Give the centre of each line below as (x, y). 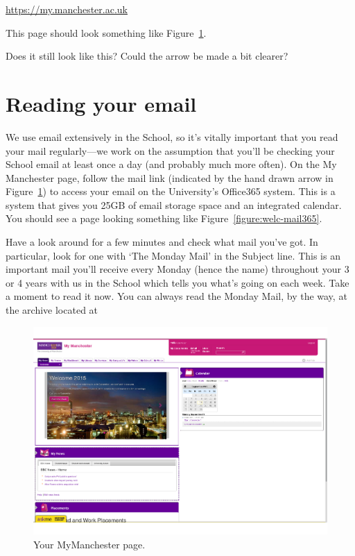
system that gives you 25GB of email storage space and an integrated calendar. (174, 204)
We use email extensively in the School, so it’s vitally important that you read (172, 136)
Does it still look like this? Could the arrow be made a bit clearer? (147, 56)
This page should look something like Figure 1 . (106, 32)
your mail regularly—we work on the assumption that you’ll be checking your (170, 150)
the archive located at (52, 310)
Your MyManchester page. (89, 544)
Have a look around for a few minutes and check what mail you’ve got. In (162, 242)
